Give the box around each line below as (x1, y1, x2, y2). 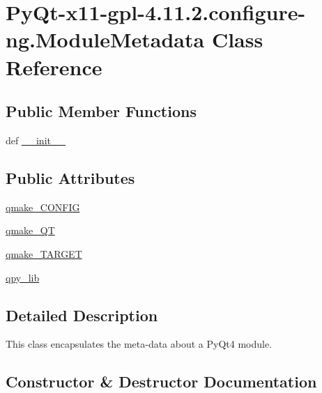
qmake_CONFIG (6, 199, 80, 214)
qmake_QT (6, 223, 55, 238)
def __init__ (6, 132, 66, 147)
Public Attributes (6, 167, 135, 188)
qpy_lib (6, 270, 40, 284)
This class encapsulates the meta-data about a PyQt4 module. (6, 337, 273, 351)
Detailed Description (6, 304, 158, 325)
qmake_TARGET (6, 246, 82, 261)
